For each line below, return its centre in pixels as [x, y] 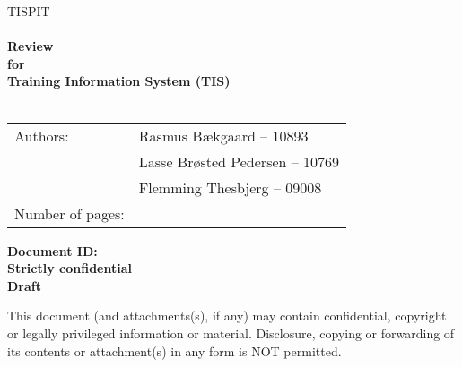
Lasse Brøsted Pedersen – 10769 [239, 161]
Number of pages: [70, 213]
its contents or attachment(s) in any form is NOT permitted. [174, 350]
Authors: [42, 135]
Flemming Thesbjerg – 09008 [230, 187]
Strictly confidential [70, 268]
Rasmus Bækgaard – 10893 [223, 135]
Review [31, 46]
